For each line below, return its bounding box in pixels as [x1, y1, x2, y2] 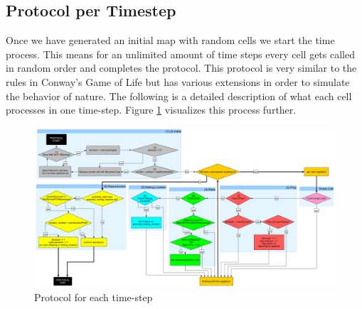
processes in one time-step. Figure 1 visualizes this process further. [6, 102, 297, 117]
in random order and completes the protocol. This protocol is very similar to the [6, 60, 357, 75]
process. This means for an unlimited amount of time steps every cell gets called [6, 46, 355, 61]
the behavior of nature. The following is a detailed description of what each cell [6, 88, 352, 103]
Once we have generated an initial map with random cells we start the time [6, 33, 335, 48]
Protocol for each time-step [34, 290, 153, 305]
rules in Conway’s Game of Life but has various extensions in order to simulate [6, 74, 350, 89]
